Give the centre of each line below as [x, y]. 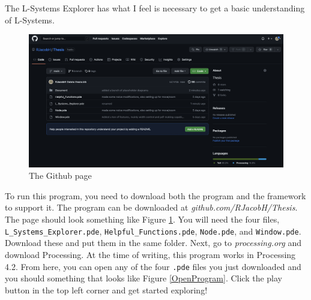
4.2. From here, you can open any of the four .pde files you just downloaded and [153, 266]
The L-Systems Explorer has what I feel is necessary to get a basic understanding [155, 8]
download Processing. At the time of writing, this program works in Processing [150, 254]
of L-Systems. [30, 19]
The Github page [60, 175]
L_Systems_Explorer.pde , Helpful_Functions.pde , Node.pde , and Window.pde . [153, 231]
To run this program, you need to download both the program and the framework [155, 195]
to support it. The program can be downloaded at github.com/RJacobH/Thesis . [151, 207]
